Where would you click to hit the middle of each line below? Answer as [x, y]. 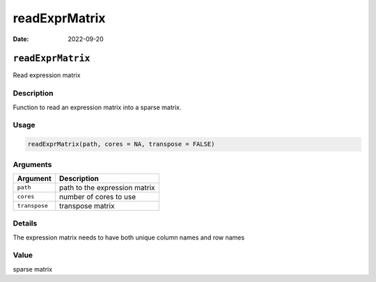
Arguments [32, 164]
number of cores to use [98, 196]
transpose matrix [87, 205]
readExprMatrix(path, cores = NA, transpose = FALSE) [121, 144]
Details [25, 224]
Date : [21, 39]
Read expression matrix [47, 75]
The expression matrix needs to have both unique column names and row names [129, 237]
